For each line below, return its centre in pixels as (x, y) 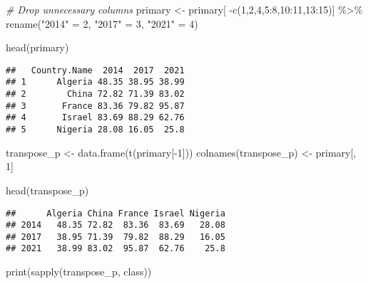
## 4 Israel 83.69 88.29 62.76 (95, 118)
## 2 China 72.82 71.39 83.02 (95, 94)
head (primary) (37, 47)
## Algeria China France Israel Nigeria (116, 213)
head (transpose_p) (47, 190)
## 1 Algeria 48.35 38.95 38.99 (95, 82)
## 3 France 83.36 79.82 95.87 (95, 106)
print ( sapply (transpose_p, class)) (79, 272)
